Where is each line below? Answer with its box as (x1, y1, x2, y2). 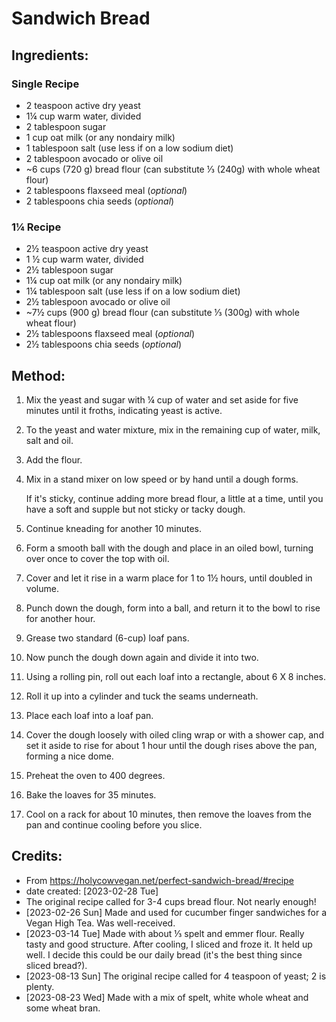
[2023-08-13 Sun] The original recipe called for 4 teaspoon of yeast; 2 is (25, 970, 327, 982)
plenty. (25, 980, 55, 992)
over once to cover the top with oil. (25, 552, 170, 564)
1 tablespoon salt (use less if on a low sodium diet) (25, 142, 234, 154)
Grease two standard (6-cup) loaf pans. (25, 632, 190, 644)
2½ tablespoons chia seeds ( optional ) (25, 338, 183, 351)
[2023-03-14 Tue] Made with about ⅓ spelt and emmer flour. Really (25, 927, 305, 939)
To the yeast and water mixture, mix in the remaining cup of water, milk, (25, 423, 321, 436)
